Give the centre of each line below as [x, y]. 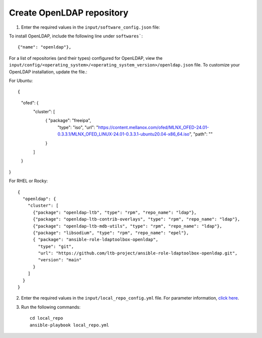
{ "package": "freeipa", [68, 120]
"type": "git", [56, 246]
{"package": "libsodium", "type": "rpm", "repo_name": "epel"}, [111, 233]
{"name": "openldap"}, [45, 47]
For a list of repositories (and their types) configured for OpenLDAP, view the [86, 58]
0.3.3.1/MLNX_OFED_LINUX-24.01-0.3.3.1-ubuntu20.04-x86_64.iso [123, 134]
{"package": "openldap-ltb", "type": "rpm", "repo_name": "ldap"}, [115, 212]
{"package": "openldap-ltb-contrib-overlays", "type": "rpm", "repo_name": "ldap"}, [136, 219]
